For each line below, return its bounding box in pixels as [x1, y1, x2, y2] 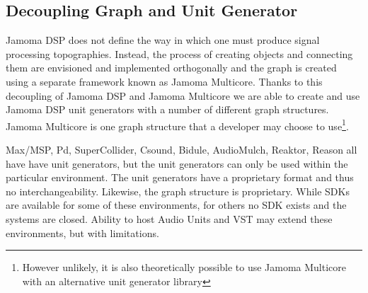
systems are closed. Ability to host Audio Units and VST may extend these [6, 211, 333, 226]
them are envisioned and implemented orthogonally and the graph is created [6, 60, 337, 75]
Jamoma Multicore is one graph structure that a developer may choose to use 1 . [6, 116, 349, 133]
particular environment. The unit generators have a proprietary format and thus [6, 170, 354, 185]
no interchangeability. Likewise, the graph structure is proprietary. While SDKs [6, 183, 350, 198]
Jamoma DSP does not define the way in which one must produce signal [6, 33, 320, 47]
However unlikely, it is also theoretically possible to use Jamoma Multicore [22, 260, 347, 275]
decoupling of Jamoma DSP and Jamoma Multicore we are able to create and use [6, 88, 360, 103]
